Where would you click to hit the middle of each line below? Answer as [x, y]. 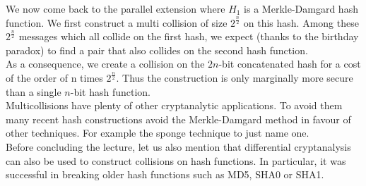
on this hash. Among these [301, 22]
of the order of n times [54, 77]
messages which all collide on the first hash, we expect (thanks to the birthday [189, 36]
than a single [34, 91]
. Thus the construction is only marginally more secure [235, 77]
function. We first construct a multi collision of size [117, 22]
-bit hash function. [110, 91]
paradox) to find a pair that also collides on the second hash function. [157, 50]
